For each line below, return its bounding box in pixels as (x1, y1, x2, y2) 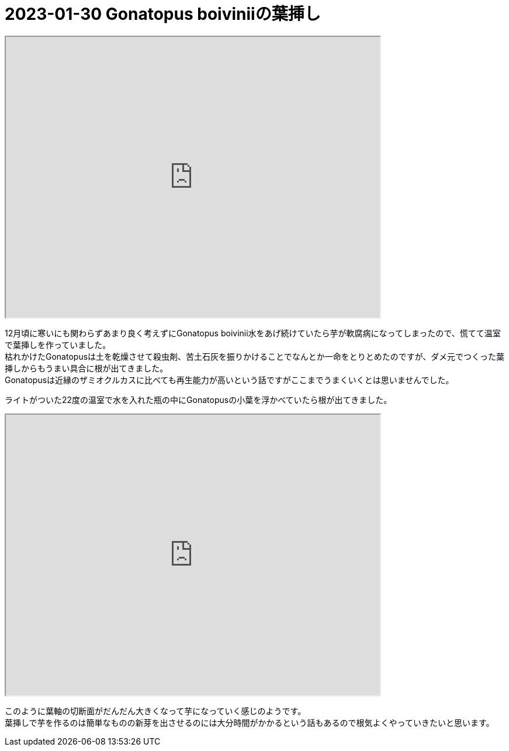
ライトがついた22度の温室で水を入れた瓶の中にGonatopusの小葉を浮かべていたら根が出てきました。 (5, 394, 392, 405)
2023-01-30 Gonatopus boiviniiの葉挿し (5, 4, 321, 24)
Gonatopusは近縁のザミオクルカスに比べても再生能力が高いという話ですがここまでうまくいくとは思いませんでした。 (5, 374, 454, 385)
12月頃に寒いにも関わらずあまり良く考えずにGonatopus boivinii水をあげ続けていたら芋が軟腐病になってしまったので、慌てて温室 (5, 328, 501, 338)
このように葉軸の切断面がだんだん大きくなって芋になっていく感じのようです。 (5, 705, 306, 716)
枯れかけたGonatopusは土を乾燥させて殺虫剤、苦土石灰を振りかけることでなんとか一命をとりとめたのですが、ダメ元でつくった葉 (5, 351, 504, 361)
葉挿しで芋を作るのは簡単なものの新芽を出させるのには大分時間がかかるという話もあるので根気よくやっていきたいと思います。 (5, 717, 494, 728)
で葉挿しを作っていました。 (5, 339, 111, 350)
